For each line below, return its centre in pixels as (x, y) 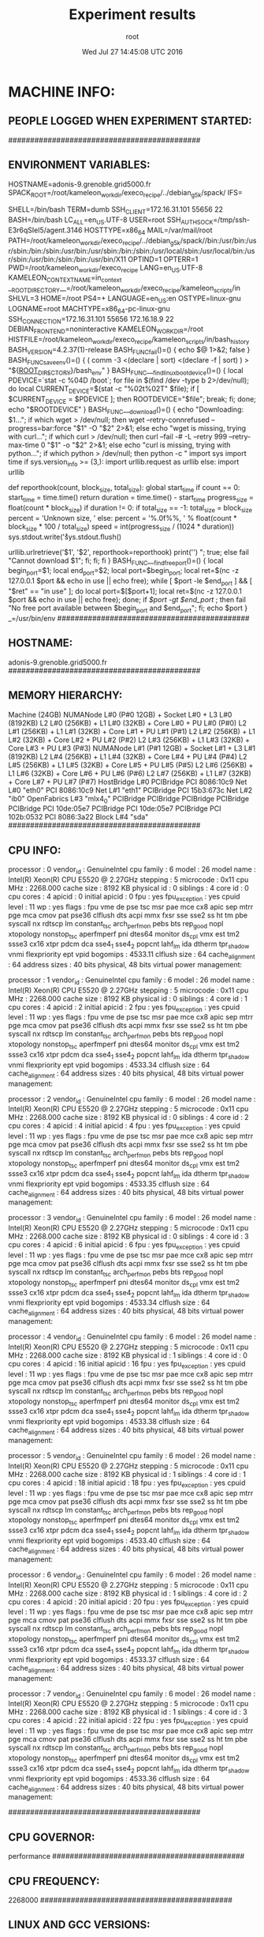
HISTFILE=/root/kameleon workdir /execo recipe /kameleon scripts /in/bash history (129, 340)
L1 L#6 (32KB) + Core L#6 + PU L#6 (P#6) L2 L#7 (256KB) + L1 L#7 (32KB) (130, 773)
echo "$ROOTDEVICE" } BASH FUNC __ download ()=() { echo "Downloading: (126, 410)
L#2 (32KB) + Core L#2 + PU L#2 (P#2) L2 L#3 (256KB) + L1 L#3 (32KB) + (129, 740)
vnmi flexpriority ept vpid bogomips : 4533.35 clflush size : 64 (109, 1184)
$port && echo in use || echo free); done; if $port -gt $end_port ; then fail (127, 600)
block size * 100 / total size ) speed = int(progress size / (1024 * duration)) (121, 527)
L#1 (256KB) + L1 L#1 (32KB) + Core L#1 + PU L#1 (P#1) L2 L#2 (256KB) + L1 (132, 731)
